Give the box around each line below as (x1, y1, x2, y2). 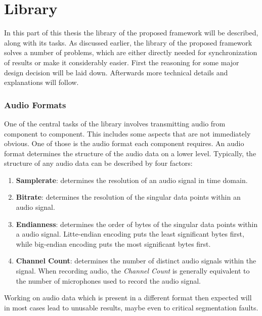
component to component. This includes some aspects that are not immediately (4, 128, 251, 139)
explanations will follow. (4, 77, 79, 87)
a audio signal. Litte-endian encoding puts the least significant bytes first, (16, 229, 244, 239)
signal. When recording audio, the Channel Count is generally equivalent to (16, 265, 250, 276)
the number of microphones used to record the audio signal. (16, 275, 201, 286)
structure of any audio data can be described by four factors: (4, 158, 193, 168)
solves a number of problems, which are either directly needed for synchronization (4, 47, 257, 58)
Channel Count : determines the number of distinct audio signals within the (16, 255, 256, 266)
